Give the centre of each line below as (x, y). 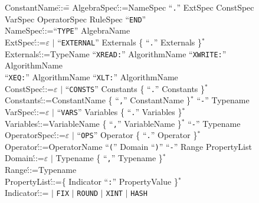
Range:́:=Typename (41, 170)
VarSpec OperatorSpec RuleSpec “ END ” (76, 19)
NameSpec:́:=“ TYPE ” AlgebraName (68, 30)
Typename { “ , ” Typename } (109, 158)
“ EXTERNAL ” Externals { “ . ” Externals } (129, 42)
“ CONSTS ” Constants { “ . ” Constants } (135, 88)
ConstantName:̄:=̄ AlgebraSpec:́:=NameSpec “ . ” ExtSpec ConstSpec (129, 7)
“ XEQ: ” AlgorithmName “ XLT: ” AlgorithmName (91, 76)
